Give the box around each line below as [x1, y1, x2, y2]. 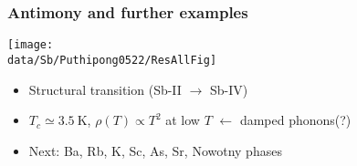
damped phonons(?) [239, 110, 352, 130]
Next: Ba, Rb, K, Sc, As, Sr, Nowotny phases [28, 140, 282, 160]
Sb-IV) [209, 79, 248, 99]
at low [165, 110, 200, 130]
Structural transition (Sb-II [28, 79, 182, 99]
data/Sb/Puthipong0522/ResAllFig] [7, 53, 217, 67]
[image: [7, 38, 54, 52]
